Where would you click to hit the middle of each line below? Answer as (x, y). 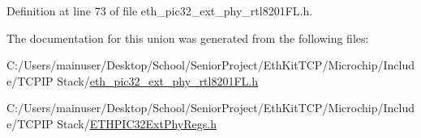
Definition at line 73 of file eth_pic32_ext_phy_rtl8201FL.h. (160, 10)
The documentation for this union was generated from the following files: (188, 38)
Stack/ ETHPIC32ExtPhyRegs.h (137, 123)
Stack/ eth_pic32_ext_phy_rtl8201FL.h (158, 80)
